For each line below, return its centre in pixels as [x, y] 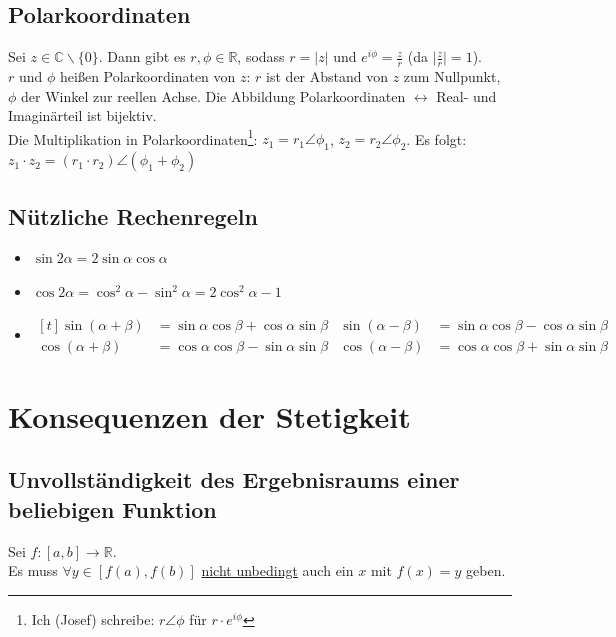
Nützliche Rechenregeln [133, 215]
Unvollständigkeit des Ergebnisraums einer [234, 479]
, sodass [261, 56]
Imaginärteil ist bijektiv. [82, 115]
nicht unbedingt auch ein [277, 570]
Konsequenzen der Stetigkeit [209, 415]
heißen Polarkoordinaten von [148, 76]
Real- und [466, 95]
